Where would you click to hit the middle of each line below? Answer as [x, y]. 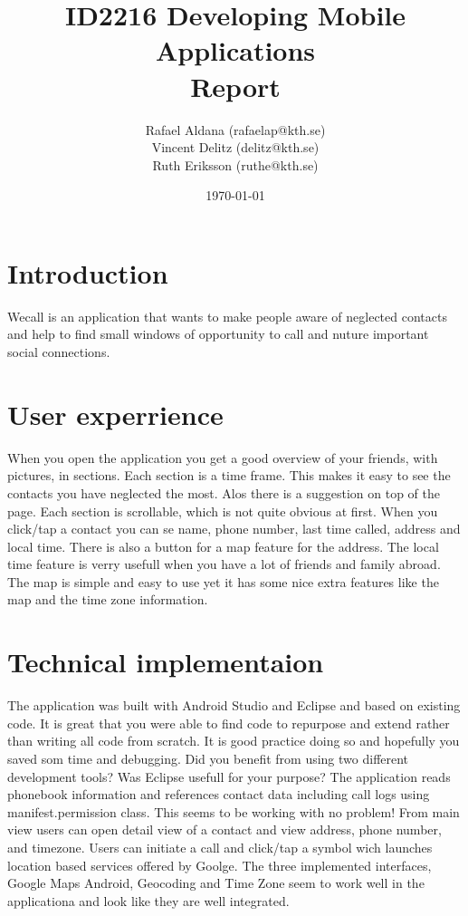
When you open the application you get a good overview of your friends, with [223, 457]
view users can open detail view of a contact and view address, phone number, [224, 829]
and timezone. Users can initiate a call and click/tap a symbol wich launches [220, 847]
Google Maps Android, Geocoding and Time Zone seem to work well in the [216, 883]
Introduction [88, 272]
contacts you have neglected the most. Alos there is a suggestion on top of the [224, 492]
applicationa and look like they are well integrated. [148, 900]
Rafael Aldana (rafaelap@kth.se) [235, 129]
